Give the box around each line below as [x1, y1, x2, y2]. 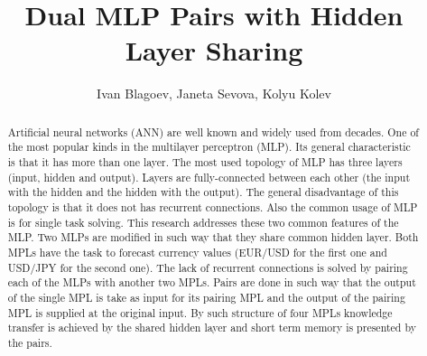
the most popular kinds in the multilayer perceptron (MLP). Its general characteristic [7, 139, 411, 155]
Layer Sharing [125, 32, 303, 69]
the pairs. [7, 334, 52, 350]
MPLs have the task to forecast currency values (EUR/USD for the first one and [7, 244, 387, 259]
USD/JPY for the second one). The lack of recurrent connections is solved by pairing [7, 259, 408, 275]
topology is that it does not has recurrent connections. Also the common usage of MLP [7, 199, 418, 214]
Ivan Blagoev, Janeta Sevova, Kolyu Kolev [97, 84, 331, 103]
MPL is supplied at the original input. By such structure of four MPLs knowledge [7, 304, 393, 320]
